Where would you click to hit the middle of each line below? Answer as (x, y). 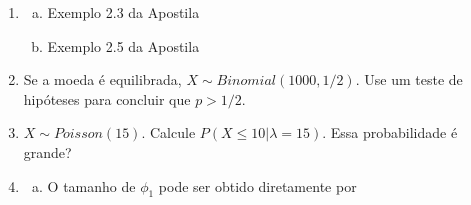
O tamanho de (91, 185)
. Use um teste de (409, 79)
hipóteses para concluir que (107, 98)
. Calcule (168, 132)
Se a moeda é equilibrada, (102, 79)
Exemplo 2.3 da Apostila (123, 12)
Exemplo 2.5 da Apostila (123, 45)
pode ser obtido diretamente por (257, 185)
